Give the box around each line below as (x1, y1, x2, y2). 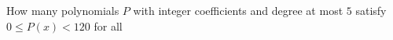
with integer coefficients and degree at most (133, 2, 343, 18)
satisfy (355, 2, 387, 18)
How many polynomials (6, 2, 119, 18)
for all (94, 17, 123, 34)
